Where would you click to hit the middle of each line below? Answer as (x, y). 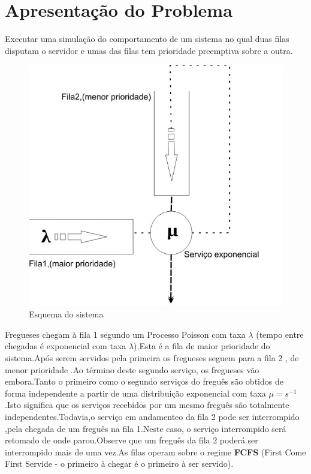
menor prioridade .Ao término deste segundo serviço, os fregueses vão (132, 369)
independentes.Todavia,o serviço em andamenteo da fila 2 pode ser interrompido (152, 417)
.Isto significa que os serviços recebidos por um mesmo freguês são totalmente (147, 405)
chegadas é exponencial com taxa (66, 346)
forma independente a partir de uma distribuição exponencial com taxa (135, 393)
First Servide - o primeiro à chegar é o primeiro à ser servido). (119, 463)
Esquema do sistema (66, 314)
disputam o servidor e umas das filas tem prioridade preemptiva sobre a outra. (149, 50)
